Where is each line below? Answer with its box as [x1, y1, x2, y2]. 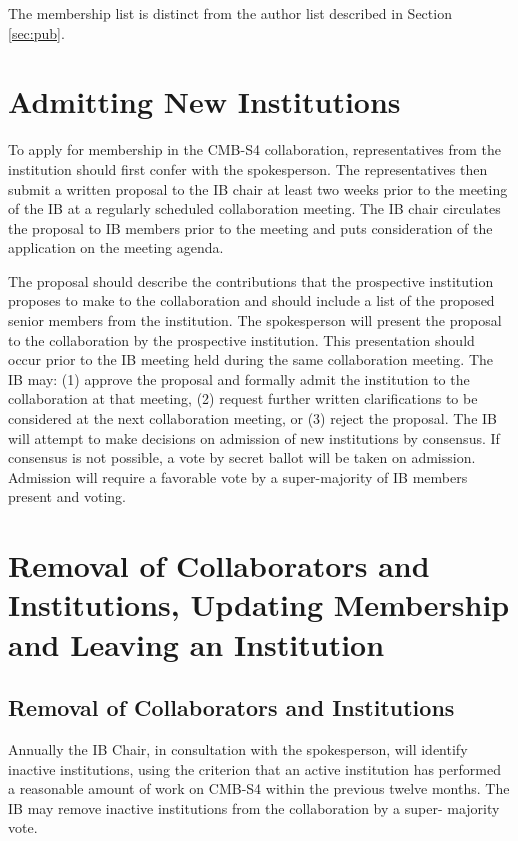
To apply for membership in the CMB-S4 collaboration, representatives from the [8, 139, 502, 160]
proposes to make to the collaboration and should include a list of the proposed [8, 290, 495, 311]
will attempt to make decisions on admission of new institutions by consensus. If [8, 427, 500, 448]
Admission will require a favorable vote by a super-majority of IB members [8, 466, 468, 487]
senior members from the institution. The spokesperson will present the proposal [8, 310, 502, 331]
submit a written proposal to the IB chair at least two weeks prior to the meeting [8, 178, 508, 199]
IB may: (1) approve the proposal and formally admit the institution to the [8, 368, 470, 389]
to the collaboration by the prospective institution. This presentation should [8, 329, 475, 350]
